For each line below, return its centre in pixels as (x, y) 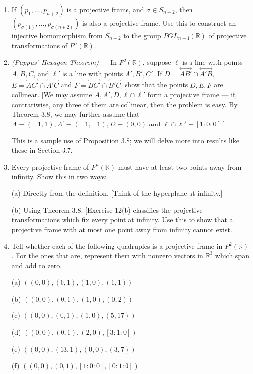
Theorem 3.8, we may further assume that (76, 114)
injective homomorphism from (57, 35)
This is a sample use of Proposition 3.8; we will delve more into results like (125, 140)
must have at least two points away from (180, 166)
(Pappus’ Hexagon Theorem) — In (64, 62)
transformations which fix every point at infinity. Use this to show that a (122, 219)
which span (232, 255)
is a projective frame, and (105, 9)
